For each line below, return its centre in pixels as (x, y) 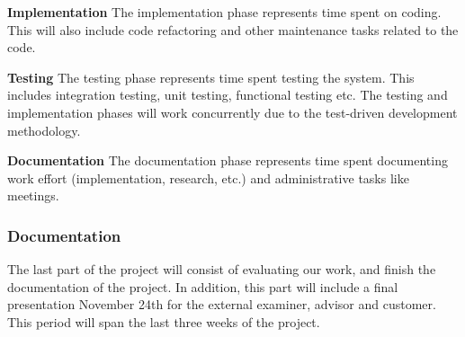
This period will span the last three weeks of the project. (164, 321)
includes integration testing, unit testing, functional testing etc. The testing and (228, 95)
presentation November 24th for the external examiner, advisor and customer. (222, 304)
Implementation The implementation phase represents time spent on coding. (224, 12)
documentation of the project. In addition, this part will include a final (203, 286)
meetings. (33, 195)
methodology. (44, 130)
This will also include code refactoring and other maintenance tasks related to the (233, 29)
